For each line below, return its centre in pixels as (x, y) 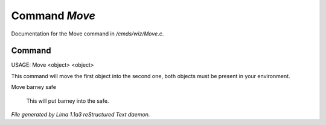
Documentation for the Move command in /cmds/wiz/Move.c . (88, 34)
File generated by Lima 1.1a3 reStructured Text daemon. (81, 115)
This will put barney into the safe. (68, 101)
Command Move (53, 16)
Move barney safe (34, 87)
